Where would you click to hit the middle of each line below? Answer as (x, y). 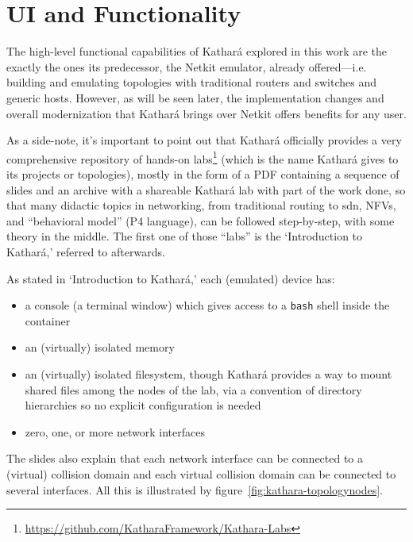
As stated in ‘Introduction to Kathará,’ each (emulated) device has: (171, 278)
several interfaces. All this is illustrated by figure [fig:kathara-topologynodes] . (195, 489)
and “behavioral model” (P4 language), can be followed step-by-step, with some (201, 220)
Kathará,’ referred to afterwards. (86, 251)
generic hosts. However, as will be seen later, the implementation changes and (195, 97)
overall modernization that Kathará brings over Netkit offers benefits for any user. (206, 113)
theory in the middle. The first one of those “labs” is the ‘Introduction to (185, 236)
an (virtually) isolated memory (100, 347)
